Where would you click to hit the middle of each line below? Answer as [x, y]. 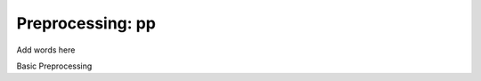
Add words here [46, 50]
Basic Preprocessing [54, 66]
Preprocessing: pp [86, 23]
